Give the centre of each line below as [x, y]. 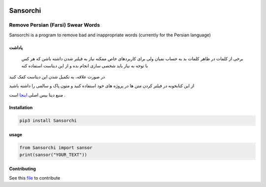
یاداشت [16, 47]
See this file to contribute [35, 178]
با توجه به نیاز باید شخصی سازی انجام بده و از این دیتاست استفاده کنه [85, 65]
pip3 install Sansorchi [48, 120]
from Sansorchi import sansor [56, 148]
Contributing [23, 169]
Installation [21, 107]
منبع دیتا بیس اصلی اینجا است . [37, 95]
